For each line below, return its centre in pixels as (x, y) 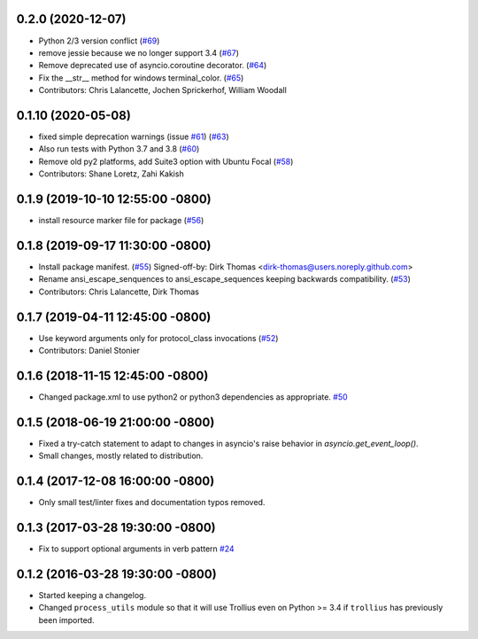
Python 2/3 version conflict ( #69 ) (99, 41)
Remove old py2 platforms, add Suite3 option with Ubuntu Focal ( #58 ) (166, 161)
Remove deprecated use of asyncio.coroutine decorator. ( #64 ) (153, 66)
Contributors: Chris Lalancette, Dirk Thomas (119, 292)
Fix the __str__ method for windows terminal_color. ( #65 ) (141, 78)
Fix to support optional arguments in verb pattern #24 (136, 549)
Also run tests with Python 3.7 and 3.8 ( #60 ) (119, 149)
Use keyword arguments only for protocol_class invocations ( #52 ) (158, 338)
